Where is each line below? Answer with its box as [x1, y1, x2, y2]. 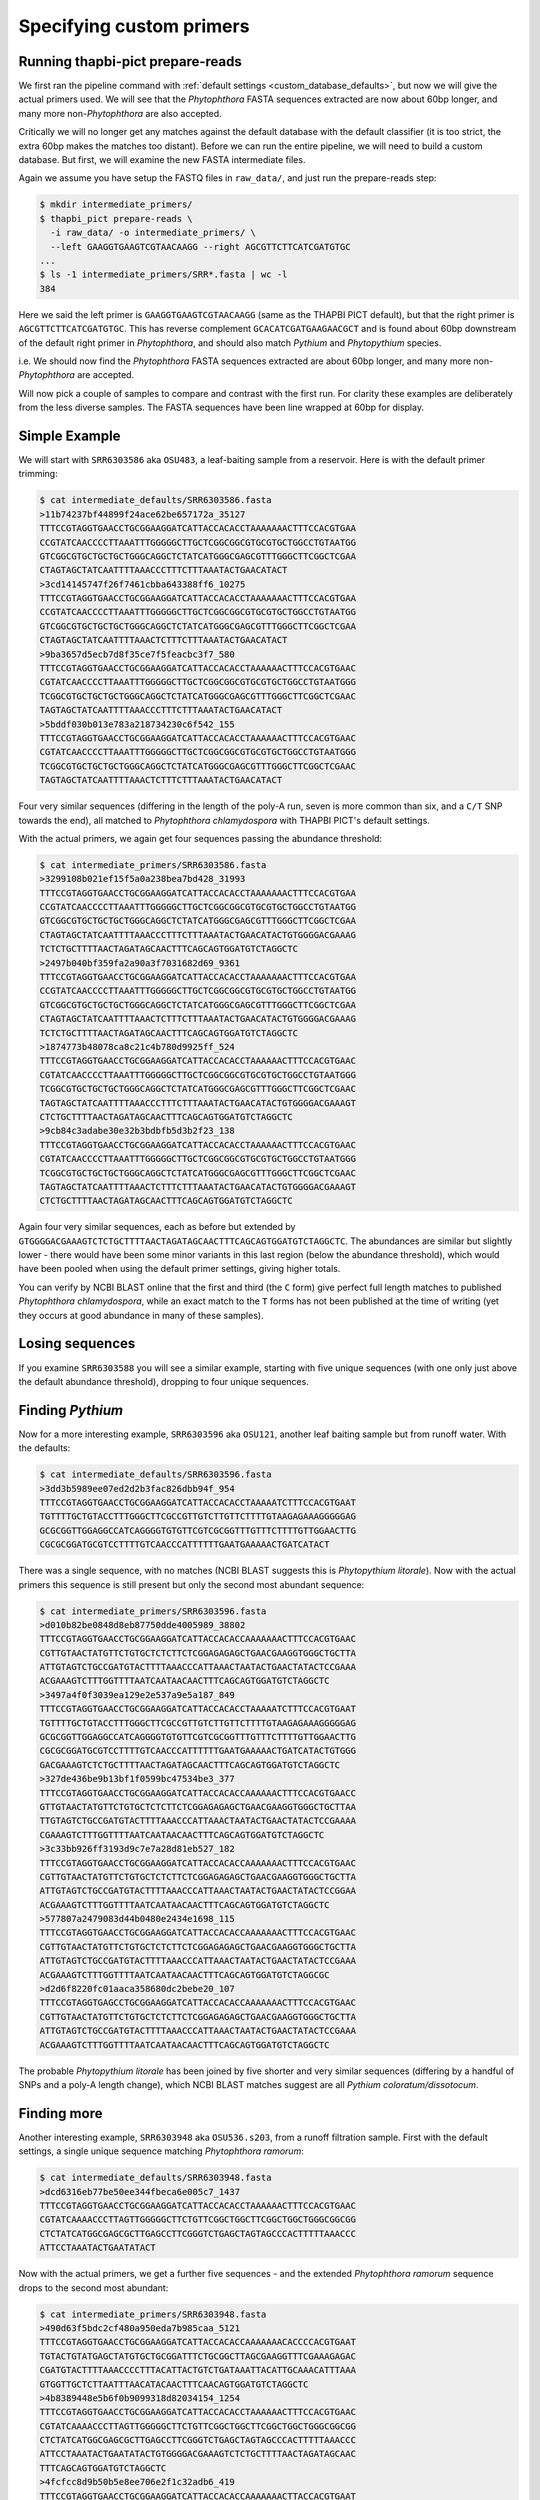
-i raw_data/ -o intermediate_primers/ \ [50, 227, 257, 239]
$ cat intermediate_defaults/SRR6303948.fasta [39, 2172, 272, 2184]
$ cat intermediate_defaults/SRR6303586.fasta [39, 495, 272, 506]
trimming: [18, 468, 59, 480]
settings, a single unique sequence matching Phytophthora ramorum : [18, 2145, 304, 2157]
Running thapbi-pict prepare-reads [18, 53, 242, 70]
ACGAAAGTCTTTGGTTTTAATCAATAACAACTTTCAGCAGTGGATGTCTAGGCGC [39, 1969, 330, 1980]
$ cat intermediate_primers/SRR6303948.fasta [39, 2308, 267, 2320]
